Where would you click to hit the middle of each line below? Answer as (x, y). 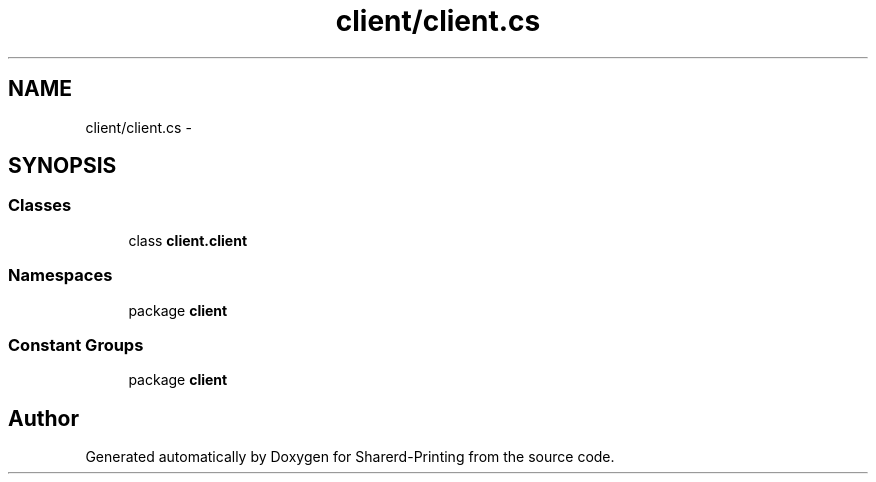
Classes (40, 205)
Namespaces (60, 275)
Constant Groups (76, 344)
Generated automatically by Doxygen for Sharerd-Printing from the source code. (350, 457)
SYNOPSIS (62, 166)
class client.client (188, 240)
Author (43, 418)
